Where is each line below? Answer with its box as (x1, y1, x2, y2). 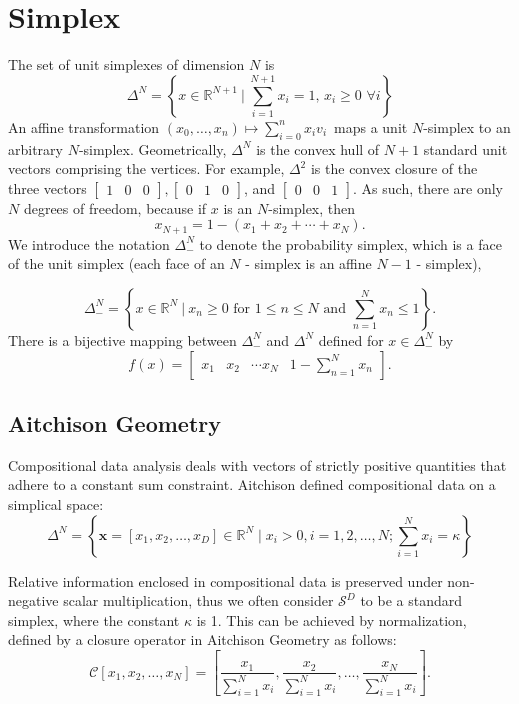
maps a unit (334, 116, 408, 137)
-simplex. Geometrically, (78, 138, 227, 159)
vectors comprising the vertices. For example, (8, 158, 285, 179)
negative (8, 590, 59, 611)
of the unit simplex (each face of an (8, 253, 225, 274)
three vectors (8, 177, 87, 198)
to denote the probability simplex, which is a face (199, 233, 502, 254)
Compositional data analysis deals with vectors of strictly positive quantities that (8, 454, 507, 475)
